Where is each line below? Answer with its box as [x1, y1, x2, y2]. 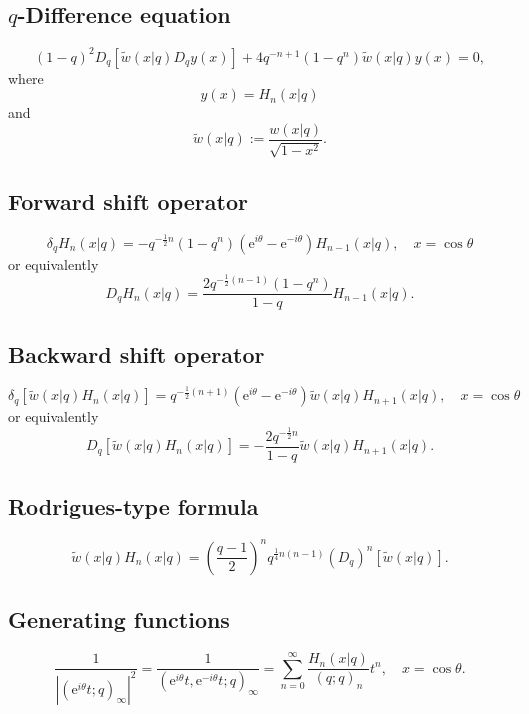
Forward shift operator [8, 185, 248, 216]
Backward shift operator [8, 338, 265, 369]
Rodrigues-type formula [8, 491, 259, 522]
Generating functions [8, 604, 230, 635]
